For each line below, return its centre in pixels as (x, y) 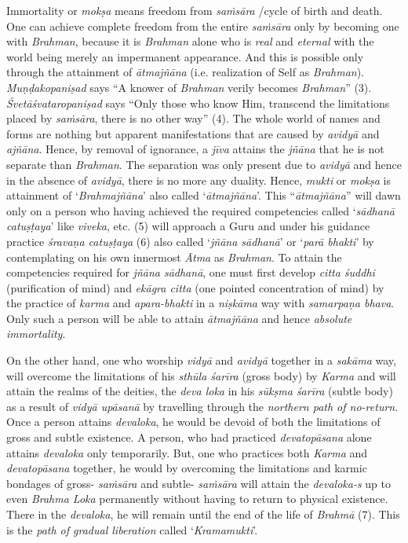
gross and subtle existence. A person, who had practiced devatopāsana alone (189, 437)
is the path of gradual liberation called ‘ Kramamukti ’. (132, 529)
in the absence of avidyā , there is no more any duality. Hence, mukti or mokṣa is (199, 180)
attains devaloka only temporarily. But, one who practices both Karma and (187, 452)
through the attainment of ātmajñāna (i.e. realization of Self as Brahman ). (186, 72)
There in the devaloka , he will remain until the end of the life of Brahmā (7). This (203, 514)
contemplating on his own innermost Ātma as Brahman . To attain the (174, 257)
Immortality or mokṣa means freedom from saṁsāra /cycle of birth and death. (195, 10)
